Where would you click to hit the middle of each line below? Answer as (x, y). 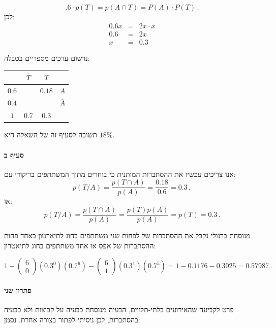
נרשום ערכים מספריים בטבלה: (47, 58)
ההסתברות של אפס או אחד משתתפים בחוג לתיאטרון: (80, 245)
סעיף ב (14, 154)
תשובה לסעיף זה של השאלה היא (51, 135)
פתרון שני (18, 290)
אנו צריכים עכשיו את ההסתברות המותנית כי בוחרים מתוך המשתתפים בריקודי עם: (120, 174)
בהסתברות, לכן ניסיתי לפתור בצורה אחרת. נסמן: (72, 319)
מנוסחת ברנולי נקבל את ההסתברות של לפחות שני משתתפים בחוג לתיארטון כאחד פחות (127, 235)
